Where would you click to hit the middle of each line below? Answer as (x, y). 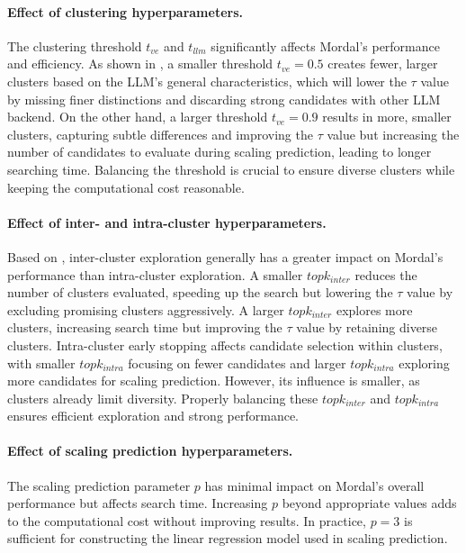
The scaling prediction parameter (99, 485)
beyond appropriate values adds (369, 503)
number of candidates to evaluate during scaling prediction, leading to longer (220, 152)
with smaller (41, 363)
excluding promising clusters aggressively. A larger (146, 309)
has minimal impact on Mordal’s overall (314, 485)
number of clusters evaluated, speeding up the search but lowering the (200, 292)
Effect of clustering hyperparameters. (125, 11)
